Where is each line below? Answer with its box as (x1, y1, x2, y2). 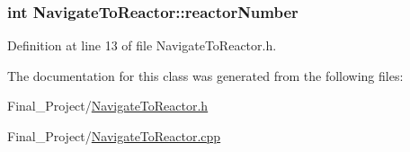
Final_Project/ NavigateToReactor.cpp (7, 127, 221, 145)
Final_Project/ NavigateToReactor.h (7, 96, 209, 115)
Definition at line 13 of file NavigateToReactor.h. (7, 36, 277, 55)
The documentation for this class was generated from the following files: (7, 66, 404, 85)
